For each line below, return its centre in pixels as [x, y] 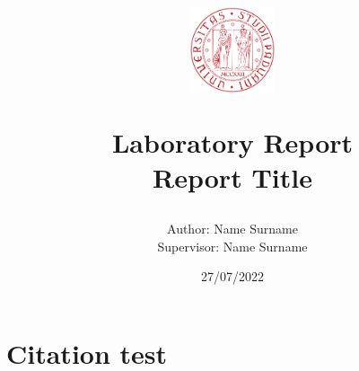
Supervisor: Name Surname [232, 246]
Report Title [232, 177]
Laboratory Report [232, 141]
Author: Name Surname [232, 229]
